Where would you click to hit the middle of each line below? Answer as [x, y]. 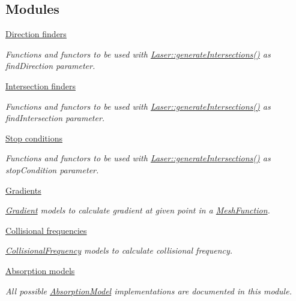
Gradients [23, 190]
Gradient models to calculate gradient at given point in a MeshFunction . [138, 210]
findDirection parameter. [50, 66]
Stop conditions [34, 138]
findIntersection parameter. [55, 118]
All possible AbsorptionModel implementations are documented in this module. [149, 291]
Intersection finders [41, 85]
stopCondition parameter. [52, 169]
